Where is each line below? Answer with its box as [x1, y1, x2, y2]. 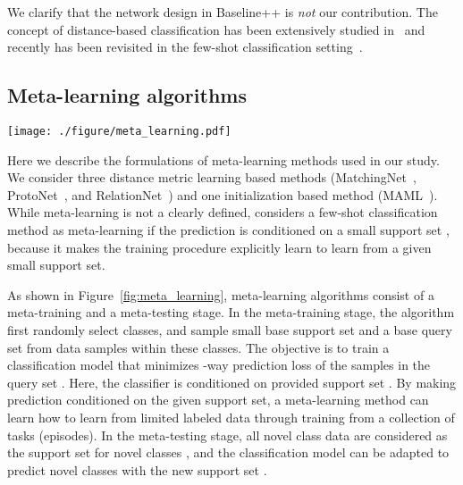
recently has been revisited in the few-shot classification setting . [7, 38, 363, 56]
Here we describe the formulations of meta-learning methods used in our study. [7, 150, 440, 169]
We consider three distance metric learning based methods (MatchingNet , [7, 168, 417, 187]
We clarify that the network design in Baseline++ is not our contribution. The [7, 3, 438, 21]
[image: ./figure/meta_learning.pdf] [7, 124, 231, 138]
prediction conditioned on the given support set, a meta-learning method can [7, 390, 429, 409]
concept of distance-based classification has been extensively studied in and [7, 20, 425, 38]
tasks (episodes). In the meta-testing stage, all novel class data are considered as [7, 425, 448, 444]
